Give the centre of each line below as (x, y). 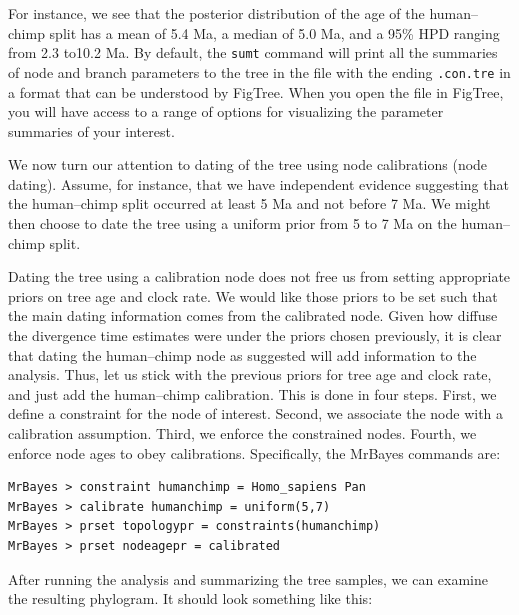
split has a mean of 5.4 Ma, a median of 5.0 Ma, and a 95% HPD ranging (274, 32)
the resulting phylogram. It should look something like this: (190, 598)
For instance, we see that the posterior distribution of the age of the (216, 13)
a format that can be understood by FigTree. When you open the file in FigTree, (256, 91)
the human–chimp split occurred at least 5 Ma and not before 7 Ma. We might (249, 203)
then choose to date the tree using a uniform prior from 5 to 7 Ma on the (232, 223)
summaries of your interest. (91, 130)
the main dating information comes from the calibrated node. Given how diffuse (253, 315)
